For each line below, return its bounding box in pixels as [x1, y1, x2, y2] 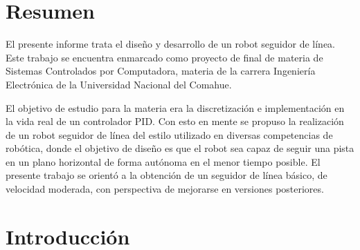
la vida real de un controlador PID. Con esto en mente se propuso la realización [6, 114, 344, 128]
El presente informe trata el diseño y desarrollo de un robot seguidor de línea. [6, 37, 336, 51]
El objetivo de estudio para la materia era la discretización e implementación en [6, 100, 345, 115]
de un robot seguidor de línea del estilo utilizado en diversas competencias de [6, 127, 333, 142]
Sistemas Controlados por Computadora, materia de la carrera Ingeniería [6, 64, 316, 78]
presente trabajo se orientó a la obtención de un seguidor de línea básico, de [6, 168, 327, 182]
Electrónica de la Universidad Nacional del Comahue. [6, 77, 232, 91]
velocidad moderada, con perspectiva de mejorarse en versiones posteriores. [6, 182, 324, 196]
